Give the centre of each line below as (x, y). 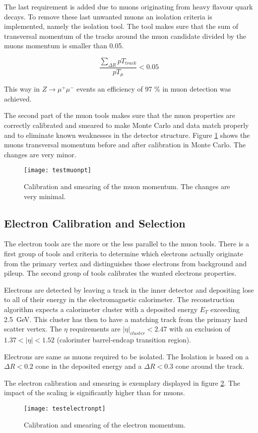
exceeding (225, 309)
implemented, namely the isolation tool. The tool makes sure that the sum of (121, 26)
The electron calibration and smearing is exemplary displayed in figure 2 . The (122, 382)
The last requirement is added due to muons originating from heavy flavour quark (129, 6)
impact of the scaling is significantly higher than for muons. (95, 392)
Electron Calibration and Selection (95, 223)
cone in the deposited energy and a (89, 366)
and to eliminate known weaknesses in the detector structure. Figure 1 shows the (127, 135)
